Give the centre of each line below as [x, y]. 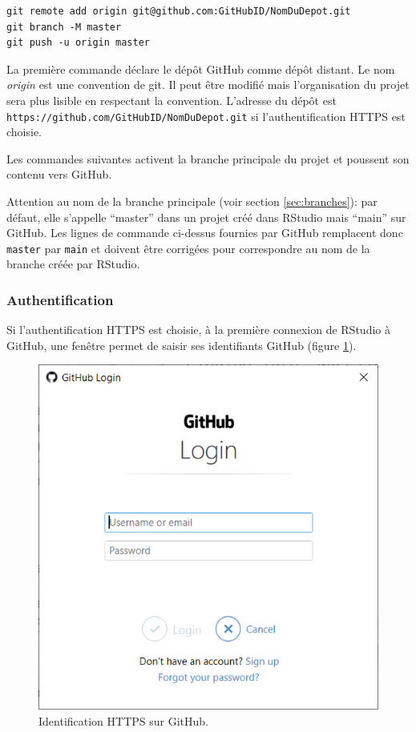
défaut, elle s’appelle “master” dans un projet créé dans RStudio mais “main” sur [206, 217]
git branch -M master [64, 27]
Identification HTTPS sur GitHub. [124, 720]
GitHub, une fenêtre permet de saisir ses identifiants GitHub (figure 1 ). [182, 345]
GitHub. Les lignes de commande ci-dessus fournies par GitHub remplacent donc [205, 233]
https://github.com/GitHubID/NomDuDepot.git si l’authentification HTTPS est [206, 116]
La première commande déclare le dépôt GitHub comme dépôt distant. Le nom [201, 68]
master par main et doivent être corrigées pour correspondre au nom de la [188, 248]
